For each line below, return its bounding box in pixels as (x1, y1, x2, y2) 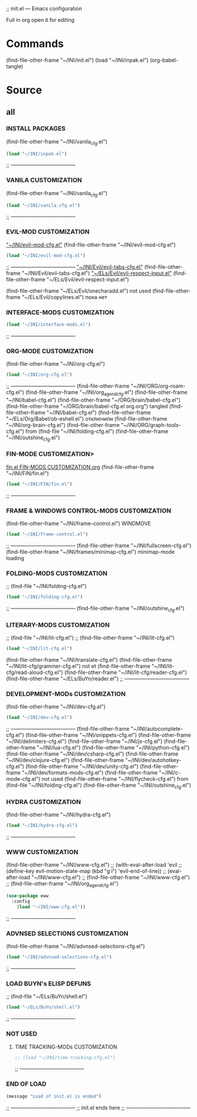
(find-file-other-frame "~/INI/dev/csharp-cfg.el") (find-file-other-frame (6, 750, 179, 757)
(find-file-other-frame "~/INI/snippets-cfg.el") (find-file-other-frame (25, 731, 192, 739)
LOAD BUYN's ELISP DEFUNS (6, 980, 91, 987)
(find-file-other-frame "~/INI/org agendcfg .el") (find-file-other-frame (25, 389, 188, 397)
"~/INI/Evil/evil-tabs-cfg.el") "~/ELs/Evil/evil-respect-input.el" (21, 270, 172, 277)
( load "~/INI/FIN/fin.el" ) (6, 481, 73, 487)
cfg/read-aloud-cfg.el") (6, 669, 64, 676)
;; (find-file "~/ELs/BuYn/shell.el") (6, 993, 87, 1000)
